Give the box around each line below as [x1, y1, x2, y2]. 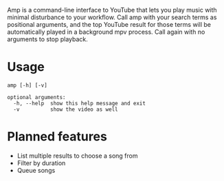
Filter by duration [16, 158, 66, 167]
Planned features [7, 129, 108, 145]
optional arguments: [7, 94, 67, 100]
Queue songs [16, 166, 56, 174]
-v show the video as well [13, 106, 118, 113]
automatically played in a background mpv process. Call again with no [7, 28, 205, 36]
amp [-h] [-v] [7, 82, 48, 89]
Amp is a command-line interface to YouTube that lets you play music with [7, 6, 218, 14]
